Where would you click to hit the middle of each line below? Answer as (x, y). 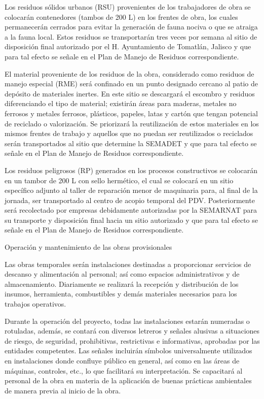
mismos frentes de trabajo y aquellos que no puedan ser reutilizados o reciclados (129, 133)
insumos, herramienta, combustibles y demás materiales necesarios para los (121, 294)
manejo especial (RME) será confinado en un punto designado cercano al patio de (131, 84)
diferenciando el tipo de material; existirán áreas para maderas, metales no (121, 103)
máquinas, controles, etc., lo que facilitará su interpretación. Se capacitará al (124, 370)
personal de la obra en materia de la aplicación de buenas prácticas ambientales (128, 380)
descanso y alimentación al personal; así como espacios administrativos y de (122, 274)
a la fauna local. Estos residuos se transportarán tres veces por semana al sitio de (131, 36)
